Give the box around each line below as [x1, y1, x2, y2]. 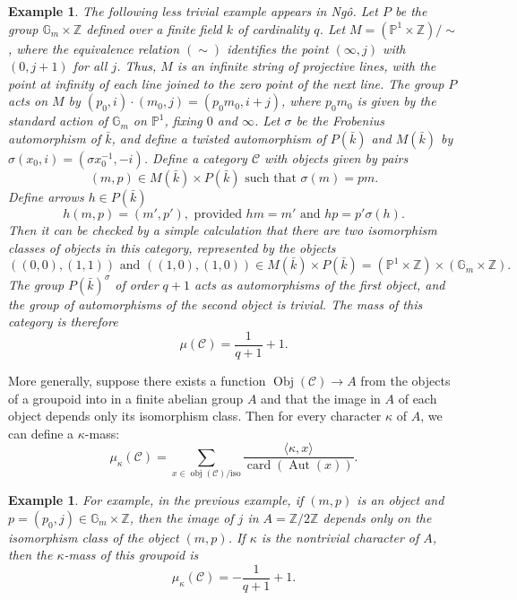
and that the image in [261, 388, 381, 407]
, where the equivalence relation [8, 39, 180, 57]
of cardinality [237, 19, 310, 38]
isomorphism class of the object [8, 527, 179, 546]
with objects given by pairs [264, 148, 409, 167]
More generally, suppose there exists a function [8, 370, 266, 389]
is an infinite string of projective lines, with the [177, 57, 436, 75]
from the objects [360, 370, 451, 389]
